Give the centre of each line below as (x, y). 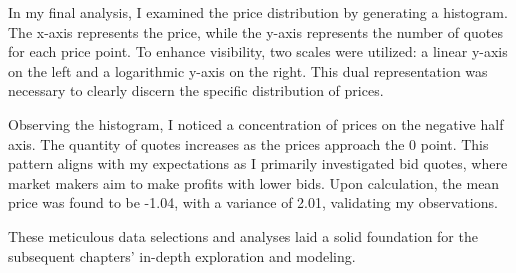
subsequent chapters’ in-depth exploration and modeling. (182, 255)
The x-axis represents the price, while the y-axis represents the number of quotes (255, 31)
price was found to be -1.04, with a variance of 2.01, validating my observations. (253, 202)
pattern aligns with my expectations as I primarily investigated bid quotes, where (258, 163)
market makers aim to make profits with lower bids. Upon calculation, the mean (254, 182)
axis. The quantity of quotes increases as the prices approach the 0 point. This (248, 143)
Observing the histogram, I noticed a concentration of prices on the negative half (256, 123)
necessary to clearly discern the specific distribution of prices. (196, 90)
